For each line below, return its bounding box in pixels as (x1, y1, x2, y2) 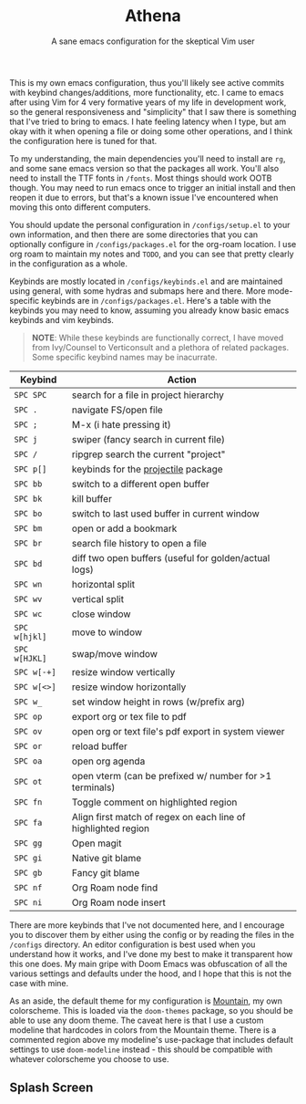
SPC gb (14, 868, 43, 878)
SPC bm (14, 523, 43, 534)
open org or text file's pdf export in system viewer (71, 724, 285, 737)
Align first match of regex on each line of (71, 810, 246, 823)
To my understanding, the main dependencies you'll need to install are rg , (9, 152, 286, 164)
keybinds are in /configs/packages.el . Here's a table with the (41, 295, 271, 306)
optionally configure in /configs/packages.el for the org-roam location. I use (9, 238, 297, 249)
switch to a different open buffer (71, 477, 209, 490)
